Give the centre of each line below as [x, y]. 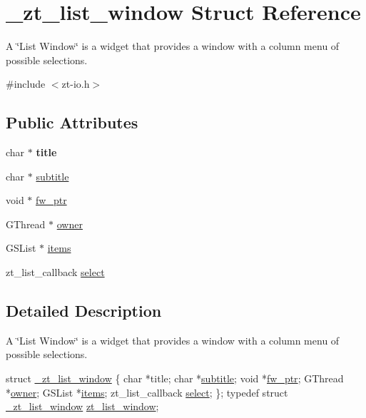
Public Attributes [72, 122]
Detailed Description [84, 311]
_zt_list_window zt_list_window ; [82, 406]
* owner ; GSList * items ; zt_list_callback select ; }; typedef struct [147, 392]
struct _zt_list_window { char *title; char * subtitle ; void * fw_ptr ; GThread [175, 378]
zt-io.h [76, 84]
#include [26, 84]
